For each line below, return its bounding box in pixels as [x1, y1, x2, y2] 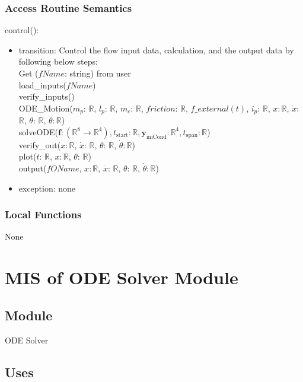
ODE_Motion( [18, 101, 73, 114]
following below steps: [18, 55, 98, 68]
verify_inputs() [18, 90, 75, 103]
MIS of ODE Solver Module [5, 265, 238, 289]
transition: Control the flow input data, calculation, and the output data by [18, 43, 294, 56]
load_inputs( [18, 78, 66, 91]
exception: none [18, 182, 76, 194]
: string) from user [64, 67, 131, 79]
